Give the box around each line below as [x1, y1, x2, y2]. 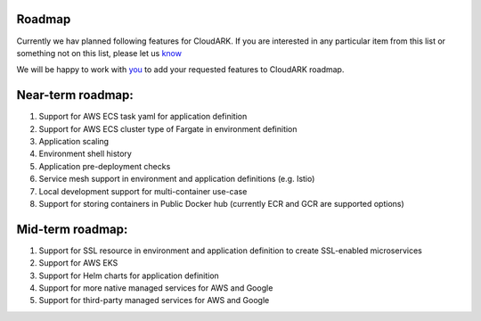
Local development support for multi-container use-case [38, 185, 248, 196]
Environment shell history [38, 148, 133, 160]
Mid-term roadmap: [16, 221, 128, 236]
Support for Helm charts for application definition [38, 270, 220, 281]
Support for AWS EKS [38, 258, 118, 268]
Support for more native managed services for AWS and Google [38, 283, 273, 293]
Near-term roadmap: [16, 87, 134, 103]
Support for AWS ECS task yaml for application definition [38, 111, 248, 122]
